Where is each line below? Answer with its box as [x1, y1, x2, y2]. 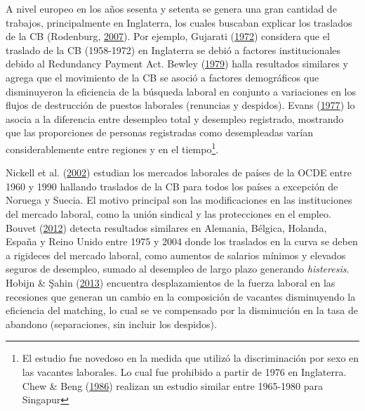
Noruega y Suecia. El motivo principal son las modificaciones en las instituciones [6, 193, 352, 207]
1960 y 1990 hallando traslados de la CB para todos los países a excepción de [6, 178, 338, 193]
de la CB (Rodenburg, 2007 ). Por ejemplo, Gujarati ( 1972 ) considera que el [6, 29, 330, 44]
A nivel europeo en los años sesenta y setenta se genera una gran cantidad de [6, 1, 337, 15]
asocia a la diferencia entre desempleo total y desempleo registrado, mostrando [6, 111, 344, 126]
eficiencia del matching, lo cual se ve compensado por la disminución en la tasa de [6, 303, 358, 318]
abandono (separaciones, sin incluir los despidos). [6, 316, 217, 331]
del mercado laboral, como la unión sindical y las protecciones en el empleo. [6, 206, 331, 221]
